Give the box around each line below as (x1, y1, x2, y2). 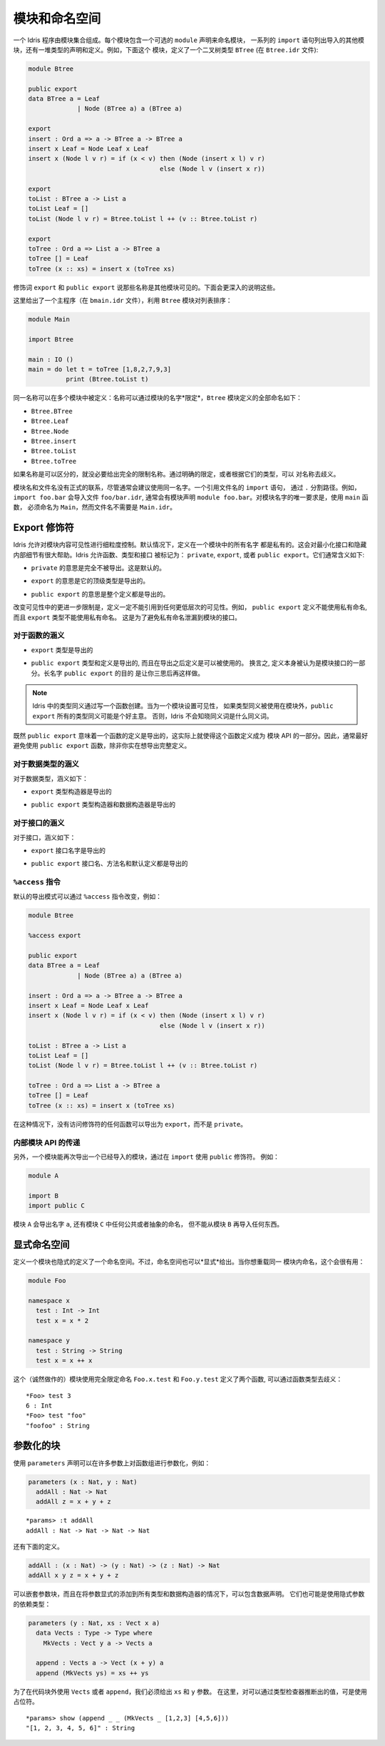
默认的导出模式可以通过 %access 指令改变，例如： (13, 892, 162, 901)
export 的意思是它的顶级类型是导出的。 (31, 577, 150, 585)
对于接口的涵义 (13, 818, 65, 828)
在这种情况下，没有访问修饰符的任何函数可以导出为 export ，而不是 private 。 (13, 1119, 247, 1128)
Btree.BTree (31, 407, 73, 415)
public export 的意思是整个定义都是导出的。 (31, 589, 170, 598)
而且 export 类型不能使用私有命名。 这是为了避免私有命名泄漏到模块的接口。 (13, 613, 242, 622)
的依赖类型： (13, 1600, 51, 1608)
